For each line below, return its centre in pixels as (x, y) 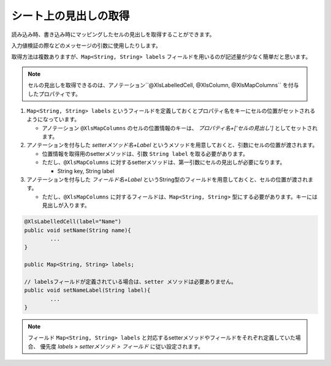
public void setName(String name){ (78, 230)
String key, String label (86, 171)
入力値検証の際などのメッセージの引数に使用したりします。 (86, 45)
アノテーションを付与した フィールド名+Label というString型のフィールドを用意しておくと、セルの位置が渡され (167, 180)
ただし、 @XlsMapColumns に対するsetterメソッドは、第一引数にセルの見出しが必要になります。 (164, 162)
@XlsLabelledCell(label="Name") (73, 222)
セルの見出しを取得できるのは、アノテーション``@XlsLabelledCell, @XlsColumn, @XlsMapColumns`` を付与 (164, 85)
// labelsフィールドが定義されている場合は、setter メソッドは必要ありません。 (131, 282)
